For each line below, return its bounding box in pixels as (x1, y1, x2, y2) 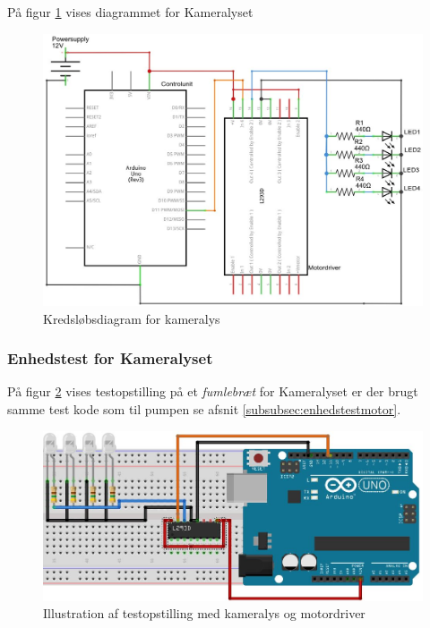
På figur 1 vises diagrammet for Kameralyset (7, 3, 254, 21)
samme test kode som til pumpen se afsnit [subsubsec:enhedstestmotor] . (7, 399, 401, 418)
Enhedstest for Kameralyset (7, 347, 213, 369)
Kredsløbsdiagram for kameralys (43, 309, 220, 327)
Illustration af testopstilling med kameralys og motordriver (43, 604, 365, 623)
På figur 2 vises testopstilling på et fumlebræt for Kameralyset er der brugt (7, 382, 418, 401)
